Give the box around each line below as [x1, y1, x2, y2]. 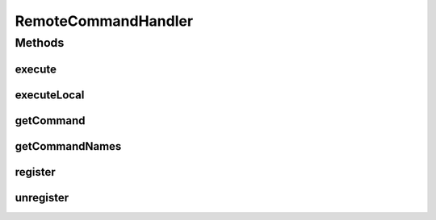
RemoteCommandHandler [15, 12, 194, 30]
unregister [15, 190, 69, 205]
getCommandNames [15, 139, 122, 153]
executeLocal [15, 88, 85, 102]
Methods [15, 35, 65, 50]
